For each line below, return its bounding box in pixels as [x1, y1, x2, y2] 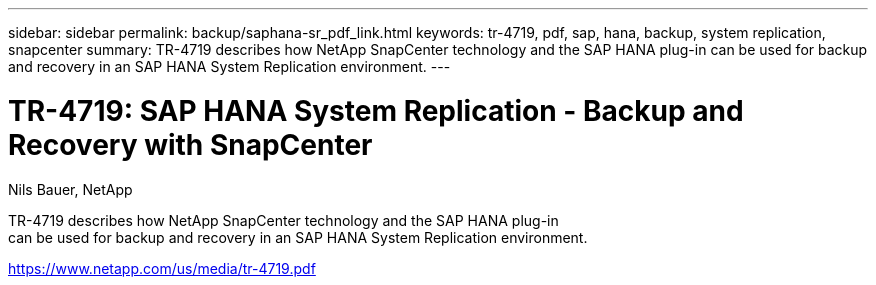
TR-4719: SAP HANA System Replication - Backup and [8, 93, 744, 128]
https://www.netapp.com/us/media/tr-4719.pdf [8, 259, 316, 277]
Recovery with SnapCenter [8, 127, 373, 162]
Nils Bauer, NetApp [8, 180, 133, 198]
